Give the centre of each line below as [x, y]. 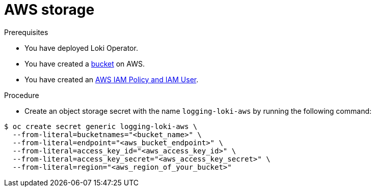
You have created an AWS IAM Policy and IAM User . [112, 79]
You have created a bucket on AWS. [85, 63]
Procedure [22, 95]
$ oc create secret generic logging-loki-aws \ [101, 126]
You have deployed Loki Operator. [81, 48]
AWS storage [49, 10]
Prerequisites [26, 32]
